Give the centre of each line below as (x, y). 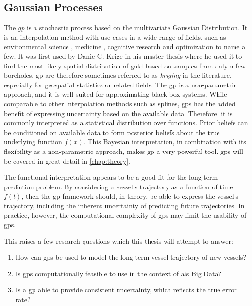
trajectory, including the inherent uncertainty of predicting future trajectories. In (124, 205)
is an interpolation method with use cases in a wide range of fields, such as (115, 37)
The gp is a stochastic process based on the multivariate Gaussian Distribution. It (126, 27)
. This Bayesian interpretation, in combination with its (165, 142)
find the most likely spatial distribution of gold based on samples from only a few (125, 65)
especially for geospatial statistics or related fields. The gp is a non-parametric (120, 84)
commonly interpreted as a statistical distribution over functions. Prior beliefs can (126, 123)
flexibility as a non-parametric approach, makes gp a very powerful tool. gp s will (124, 151)
